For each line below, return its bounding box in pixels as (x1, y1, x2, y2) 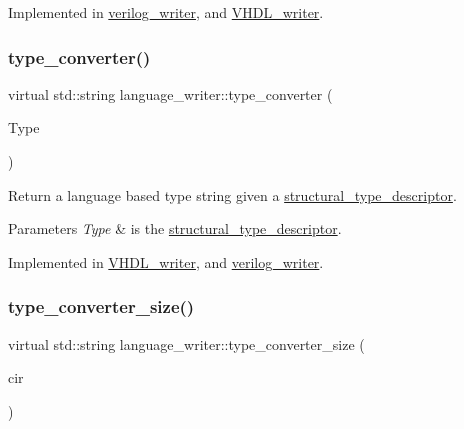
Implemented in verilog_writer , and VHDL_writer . (8, 2, 324, 22)
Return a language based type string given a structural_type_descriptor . (8, 184, 457, 205)
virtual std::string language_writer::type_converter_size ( (8, 333, 365, 354)
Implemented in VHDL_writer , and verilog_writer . (8, 251, 324, 272)
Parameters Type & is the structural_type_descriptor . (8, 218, 342, 239)
